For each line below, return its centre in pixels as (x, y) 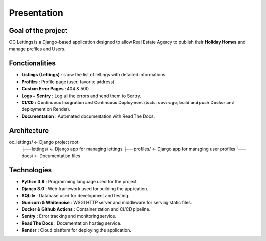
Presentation (36, 13)
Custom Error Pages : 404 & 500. (56, 89)
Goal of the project (38, 30)
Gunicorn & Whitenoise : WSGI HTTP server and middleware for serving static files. (107, 203)
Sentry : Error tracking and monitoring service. (69, 216)
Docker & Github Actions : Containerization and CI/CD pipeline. (86, 209)
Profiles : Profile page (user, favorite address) (68, 82)
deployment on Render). (46, 109)
